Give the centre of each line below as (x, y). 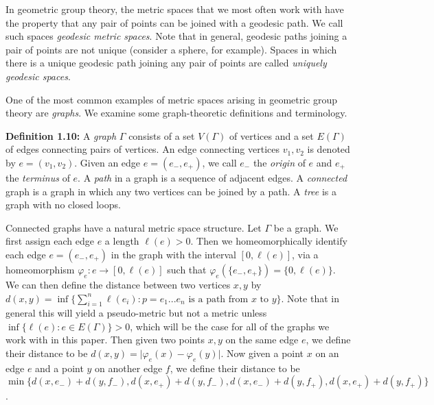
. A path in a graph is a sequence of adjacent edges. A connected (213, 177)
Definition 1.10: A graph (61, 135)
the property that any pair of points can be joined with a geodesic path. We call (174, 22)
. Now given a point (262, 353)
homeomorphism (40, 269)
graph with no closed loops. (63, 205)
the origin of (279, 162)
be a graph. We (306, 227)
